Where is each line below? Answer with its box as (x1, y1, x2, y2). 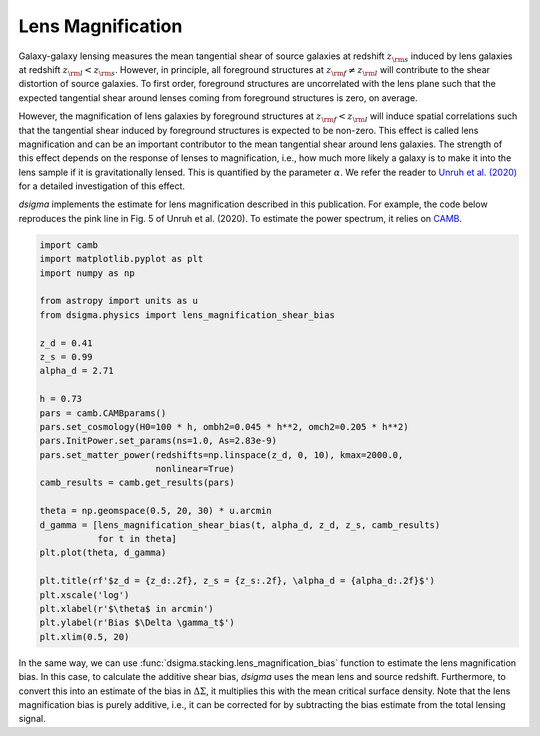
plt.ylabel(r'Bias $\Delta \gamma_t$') (39, 617, 235, 629)
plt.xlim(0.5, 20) (39, 631, 130, 642)
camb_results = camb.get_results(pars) (39, 477, 235, 489)
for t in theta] (97, 533, 177, 545)
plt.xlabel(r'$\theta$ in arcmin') (39, 603, 214, 614)
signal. (18, 713, 46, 725)
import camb (39, 239, 99, 250)
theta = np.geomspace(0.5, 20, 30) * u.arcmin (39, 505, 272, 517)
